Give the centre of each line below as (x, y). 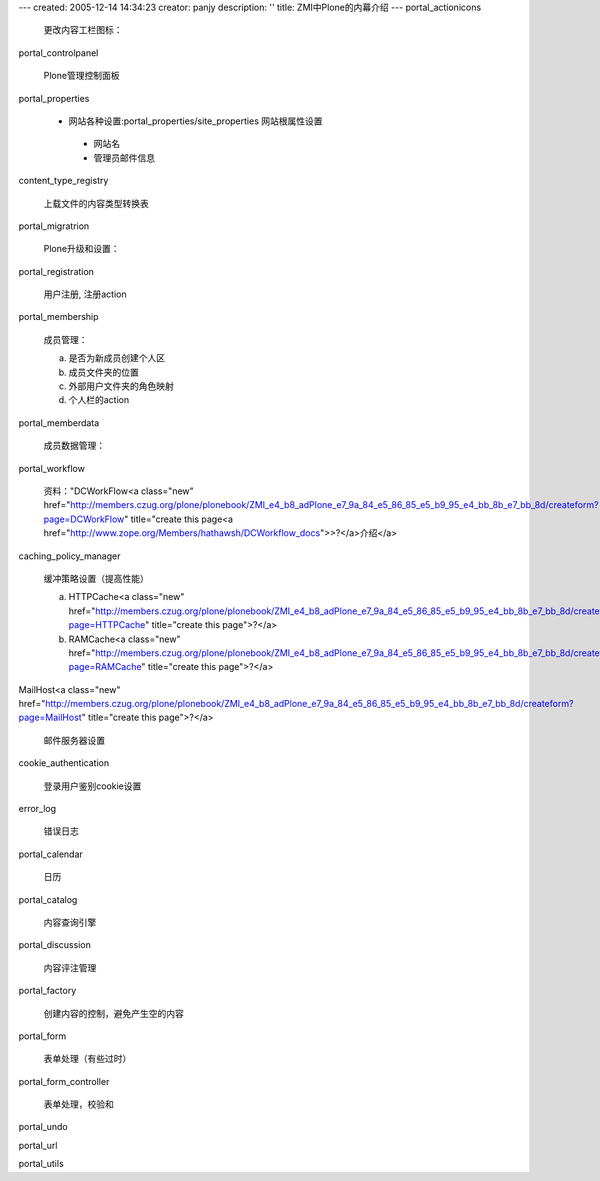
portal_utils (41, 1164)
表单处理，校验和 (78, 1104)
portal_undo (43, 1127)
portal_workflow (51, 468)
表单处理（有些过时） (87, 1059)
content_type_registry (63, 181)
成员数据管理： (74, 446)
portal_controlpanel (58, 52)
